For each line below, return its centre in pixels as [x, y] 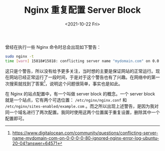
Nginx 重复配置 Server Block [82, 10]
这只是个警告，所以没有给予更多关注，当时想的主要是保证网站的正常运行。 [80, 71]
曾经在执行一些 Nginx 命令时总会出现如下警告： [53, 47]
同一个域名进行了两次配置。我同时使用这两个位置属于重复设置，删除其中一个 [82, 112]
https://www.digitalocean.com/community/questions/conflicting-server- [85, 133]
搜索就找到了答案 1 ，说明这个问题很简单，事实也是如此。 [66, 83]
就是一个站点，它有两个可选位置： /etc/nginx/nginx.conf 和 [66, 100]
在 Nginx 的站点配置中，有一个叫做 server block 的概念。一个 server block [80, 94]
